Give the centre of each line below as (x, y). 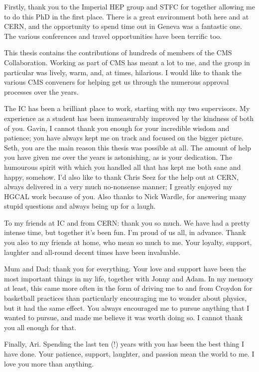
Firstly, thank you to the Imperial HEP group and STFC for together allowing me (129, 6)
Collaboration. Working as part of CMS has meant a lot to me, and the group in (127, 62)
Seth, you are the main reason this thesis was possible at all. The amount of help (128, 147)
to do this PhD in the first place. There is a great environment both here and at (127, 16)
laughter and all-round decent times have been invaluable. (92, 252)
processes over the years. (41, 91)
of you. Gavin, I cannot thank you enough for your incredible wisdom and (117, 128)
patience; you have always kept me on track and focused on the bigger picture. (124, 138)
